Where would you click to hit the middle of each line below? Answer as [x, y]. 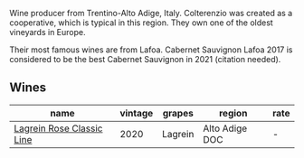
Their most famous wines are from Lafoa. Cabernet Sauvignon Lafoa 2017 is [151, 50]
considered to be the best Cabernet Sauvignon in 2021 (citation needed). [145, 59]
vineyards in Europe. [47, 32]
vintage [137, 113]
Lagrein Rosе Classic [58, 128]
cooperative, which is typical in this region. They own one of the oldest [141, 23]
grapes [178, 113]
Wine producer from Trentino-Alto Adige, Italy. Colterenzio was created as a [151, 13]
